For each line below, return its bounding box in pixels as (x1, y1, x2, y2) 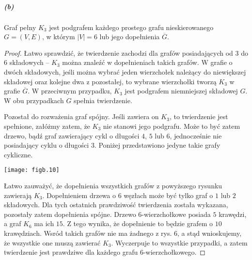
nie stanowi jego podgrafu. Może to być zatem (103, 121, 240, 131)
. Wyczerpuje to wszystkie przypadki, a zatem (111, 237, 248, 247)
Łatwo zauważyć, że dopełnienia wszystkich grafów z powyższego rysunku (4, 180, 222, 190)
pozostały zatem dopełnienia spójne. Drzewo (4, 209, 136, 219)
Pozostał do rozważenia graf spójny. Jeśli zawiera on (4, 111, 159, 122)
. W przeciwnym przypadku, (28, 86, 112, 96)
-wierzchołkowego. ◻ (143, 247, 205, 257)
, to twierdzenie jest (169, 111, 228, 122)
